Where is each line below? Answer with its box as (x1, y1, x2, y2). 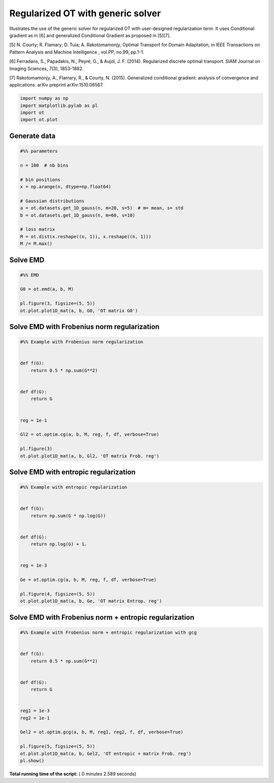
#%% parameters (20, 148, 58, 154)
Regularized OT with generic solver (9, 8, 161, 19)
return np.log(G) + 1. (30, 541, 87, 547)
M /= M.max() (20, 241, 53, 247)
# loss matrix (20, 226, 55, 233)
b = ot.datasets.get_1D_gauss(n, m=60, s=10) (20, 212, 135, 218)
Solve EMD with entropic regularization (9, 468, 136, 476)
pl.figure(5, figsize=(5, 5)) (20, 743, 95, 749)
